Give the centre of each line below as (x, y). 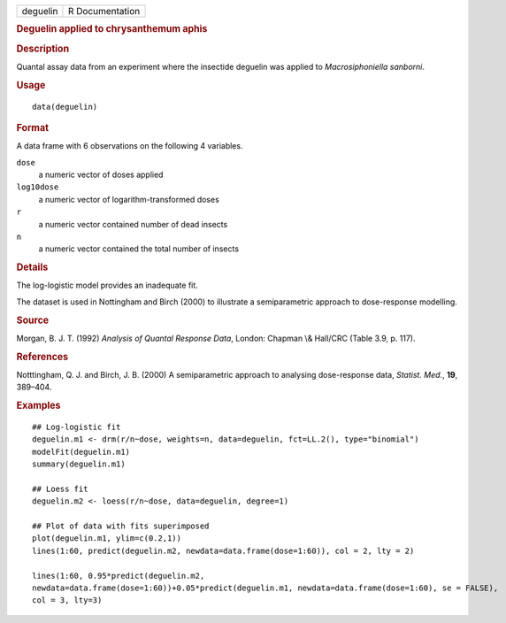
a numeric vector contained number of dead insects (133, 224)
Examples (38, 405)
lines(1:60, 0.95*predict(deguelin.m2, (119, 576)
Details (32, 267)
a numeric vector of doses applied (101, 175)
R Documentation (104, 11)
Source (33, 320)
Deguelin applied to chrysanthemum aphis (112, 29)
